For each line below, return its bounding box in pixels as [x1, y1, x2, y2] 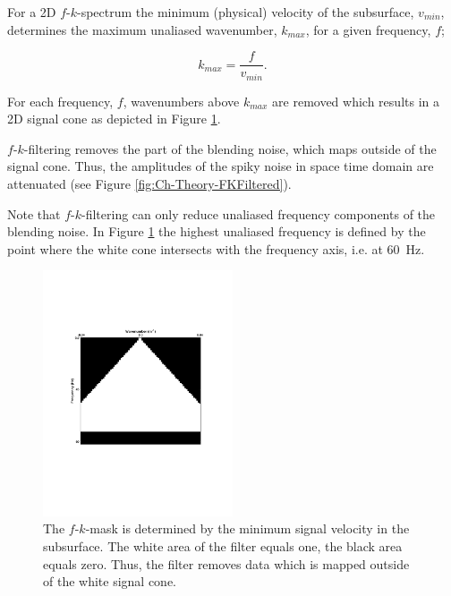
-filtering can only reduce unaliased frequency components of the [81, 204, 436, 223]
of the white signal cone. [43, 572, 177, 591]
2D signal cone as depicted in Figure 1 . [7, 109, 221, 128]
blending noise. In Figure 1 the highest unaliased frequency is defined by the [7, 222, 426, 241]
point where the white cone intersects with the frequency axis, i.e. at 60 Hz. [7, 239, 425, 258]
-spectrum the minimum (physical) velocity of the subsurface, [77, 3, 414, 21]
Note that [7, 204, 61, 223]
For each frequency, [7, 91, 114, 110]
